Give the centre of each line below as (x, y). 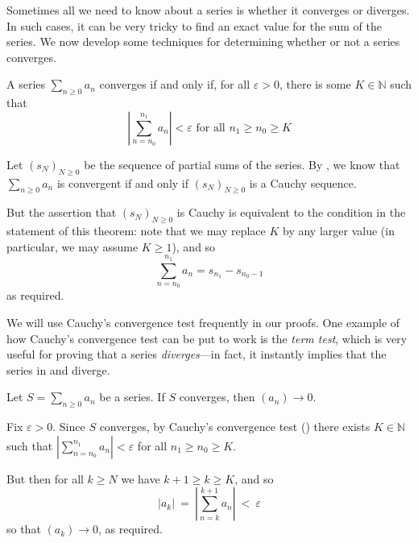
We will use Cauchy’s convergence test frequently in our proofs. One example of (203, 322)
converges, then (217, 397)
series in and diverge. (58, 369)
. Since (69, 427)
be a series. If (132, 397)
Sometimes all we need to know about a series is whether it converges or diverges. (208, 10)
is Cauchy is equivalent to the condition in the (291, 212)
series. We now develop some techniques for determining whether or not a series (203, 41)
